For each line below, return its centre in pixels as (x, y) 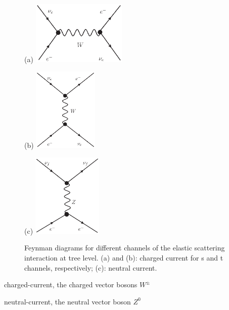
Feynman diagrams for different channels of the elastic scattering (125, 248)
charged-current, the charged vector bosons (71, 285)
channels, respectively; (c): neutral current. (91, 267)
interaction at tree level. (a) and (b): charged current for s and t (124, 258)
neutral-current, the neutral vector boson (67, 301)
